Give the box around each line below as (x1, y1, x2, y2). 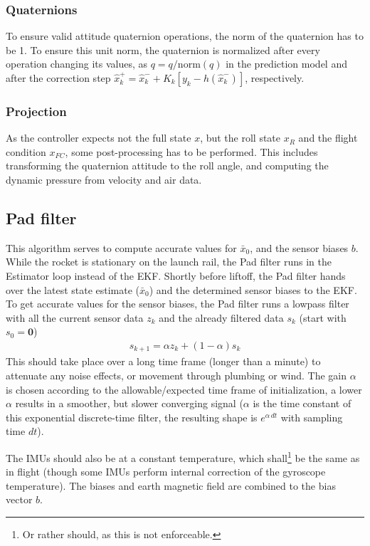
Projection (6, 102, 67, 120)
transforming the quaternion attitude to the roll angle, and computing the (6, 158, 329, 173)
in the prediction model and (226, 56, 347, 71)
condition (6, 144, 46, 159)
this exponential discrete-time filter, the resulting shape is (6, 409, 258, 424)
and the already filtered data (159, 310, 284, 325)
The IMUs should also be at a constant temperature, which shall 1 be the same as (6, 448, 360, 465)
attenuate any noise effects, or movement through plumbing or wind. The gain (6, 368, 347, 383)
